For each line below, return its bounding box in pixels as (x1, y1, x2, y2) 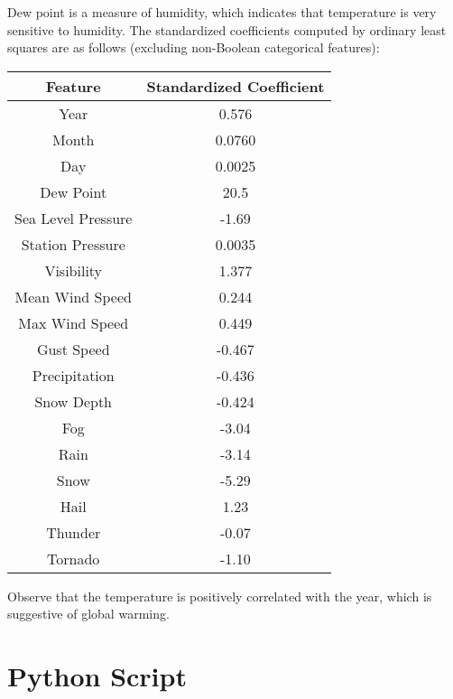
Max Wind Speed (18, 312, 129, 333)
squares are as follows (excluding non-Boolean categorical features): (7, 38, 380, 57)
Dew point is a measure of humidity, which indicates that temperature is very (7, 3, 437, 21)
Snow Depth (34, 390, 113, 412)
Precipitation (32, 364, 115, 386)
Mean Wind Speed (14, 285, 132, 307)
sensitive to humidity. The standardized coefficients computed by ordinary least (7, 20, 447, 39)
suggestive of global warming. (7, 604, 170, 623)
